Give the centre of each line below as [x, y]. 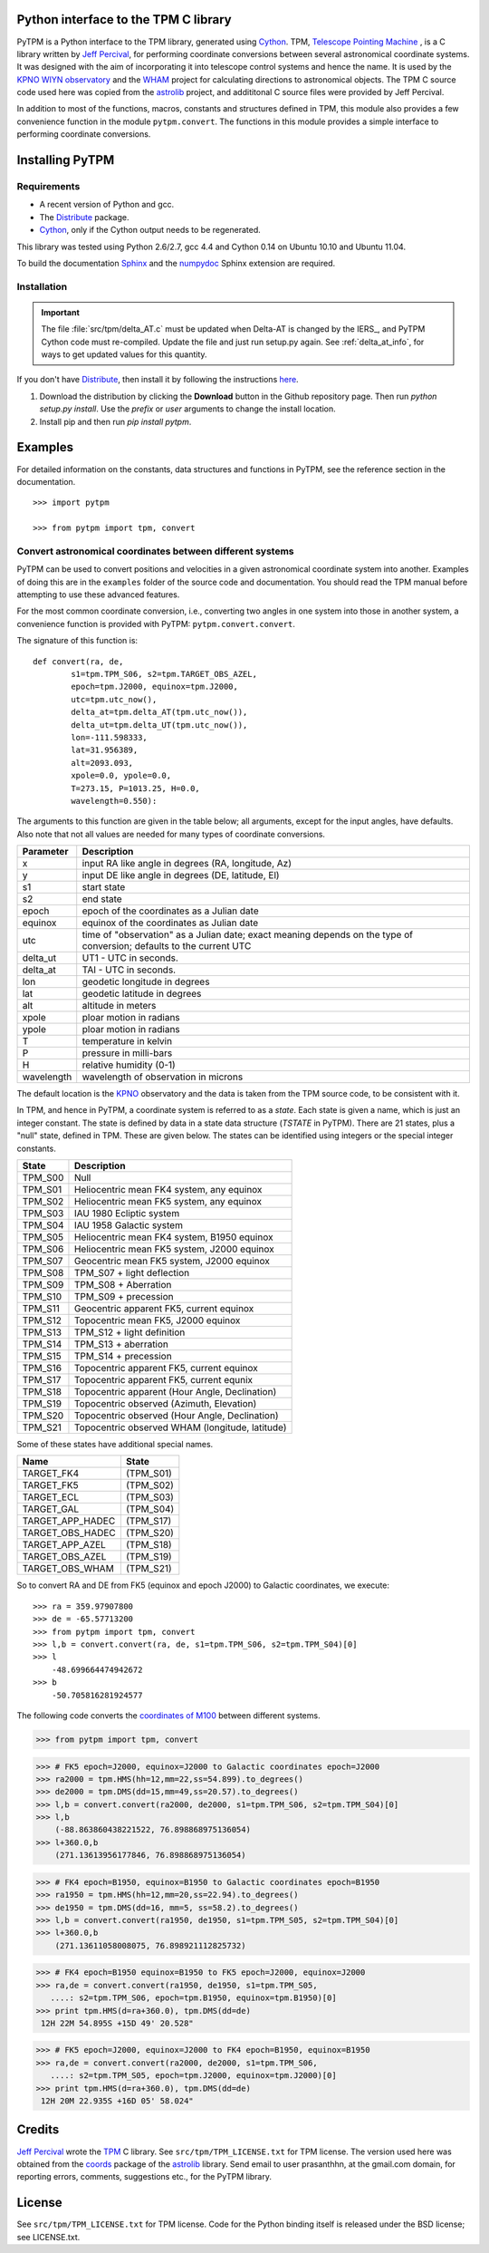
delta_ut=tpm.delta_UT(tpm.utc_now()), [159, 725]
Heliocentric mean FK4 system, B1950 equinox [173, 1237]
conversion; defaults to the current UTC [167, 946]
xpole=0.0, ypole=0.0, [121, 776]
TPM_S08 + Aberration [123, 1285]
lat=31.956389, [105, 750]
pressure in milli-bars [127, 1053]
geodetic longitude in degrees [146, 981]
